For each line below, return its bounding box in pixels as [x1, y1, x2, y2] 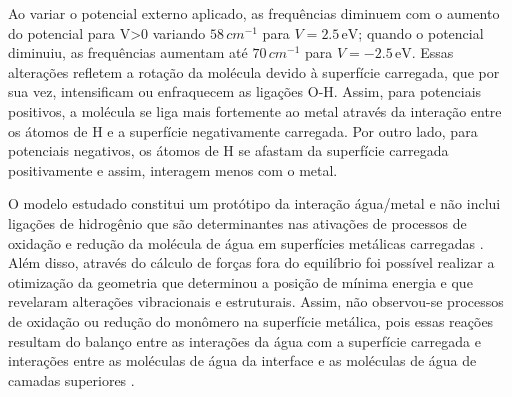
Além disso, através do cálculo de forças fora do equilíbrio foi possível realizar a [8, 252, 495, 273]
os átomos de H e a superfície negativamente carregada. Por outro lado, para [8, 120, 478, 141]
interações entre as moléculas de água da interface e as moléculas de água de [8, 350, 477, 371]
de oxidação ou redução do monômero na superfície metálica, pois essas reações [8, 310, 494, 331]
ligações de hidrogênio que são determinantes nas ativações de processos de [8, 212, 467, 233]
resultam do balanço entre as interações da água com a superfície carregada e [8, 330, 481, 351]
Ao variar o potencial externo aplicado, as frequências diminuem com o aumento [8, 3, 500, 23]
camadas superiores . [8, 369, 135, 390]
